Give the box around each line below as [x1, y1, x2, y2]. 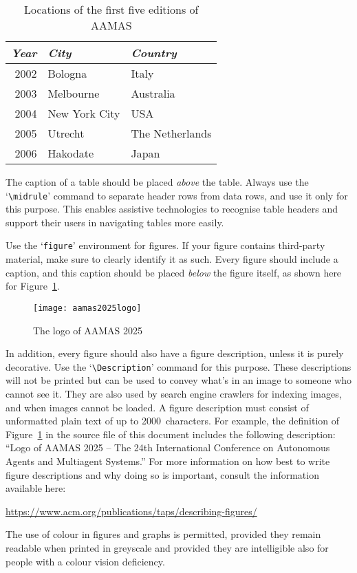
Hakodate [47, 145, 94, 161]
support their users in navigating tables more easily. [6, 215, 224, 229]
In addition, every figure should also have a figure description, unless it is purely [6, 346, 344, 360]
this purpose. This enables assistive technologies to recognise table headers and [6, 202, 338, 216]
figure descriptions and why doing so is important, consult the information [6, 467, 319, 482]
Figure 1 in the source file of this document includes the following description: [6, 426, 336, 441]
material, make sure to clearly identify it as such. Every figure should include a [6, 252, 338, 266]
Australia [131, 85, 175, 101]
